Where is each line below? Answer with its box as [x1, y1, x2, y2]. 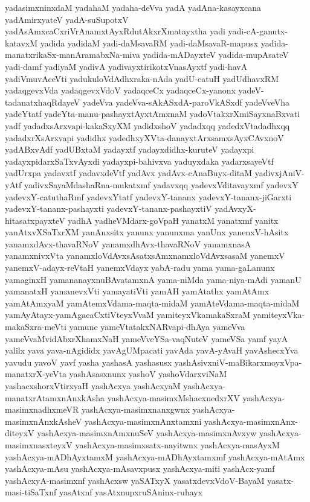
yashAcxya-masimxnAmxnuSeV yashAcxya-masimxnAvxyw [37, 427, 257, 439]
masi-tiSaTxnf [5, 486, 57, 498]
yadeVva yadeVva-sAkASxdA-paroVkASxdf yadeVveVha [82, 95, 289, 108]
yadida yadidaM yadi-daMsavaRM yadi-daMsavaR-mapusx [40, 36, 259, 49]
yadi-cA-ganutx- [228, 25, 288, 37]
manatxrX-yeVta [5, 367, 66, 380]
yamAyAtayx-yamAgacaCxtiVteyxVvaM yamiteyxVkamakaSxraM [5, 308, 251, 321]
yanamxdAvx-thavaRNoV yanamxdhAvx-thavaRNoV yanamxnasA [5, 237, 251, 250]
